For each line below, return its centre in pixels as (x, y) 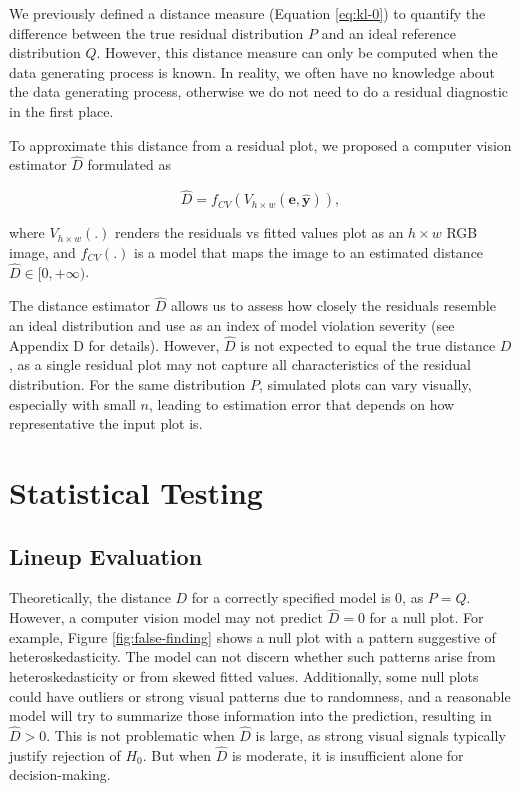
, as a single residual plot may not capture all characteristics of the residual (240, 364)
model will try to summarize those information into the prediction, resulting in (250, 715)
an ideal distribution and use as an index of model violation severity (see (232, 325)
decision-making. (60, 774)
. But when (176, 754)
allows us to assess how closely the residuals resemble (333, 305)
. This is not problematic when (140, 734)
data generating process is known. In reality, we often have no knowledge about (252, 71)
